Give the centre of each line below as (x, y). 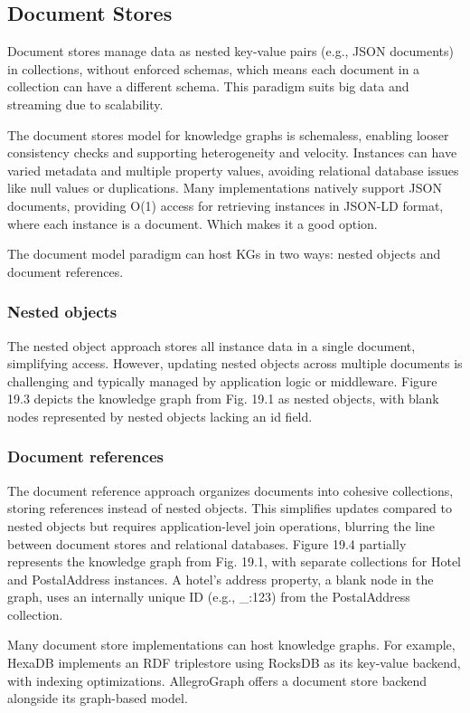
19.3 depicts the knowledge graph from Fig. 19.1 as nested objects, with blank (223, 399)
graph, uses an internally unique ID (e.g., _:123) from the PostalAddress (209, 597)
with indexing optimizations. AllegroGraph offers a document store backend (217, 680)
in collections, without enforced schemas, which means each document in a (214, 68)
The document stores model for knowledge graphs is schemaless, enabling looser (228, 134)
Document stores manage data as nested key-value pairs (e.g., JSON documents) (230, 51)
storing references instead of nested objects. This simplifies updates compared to (230, 508)
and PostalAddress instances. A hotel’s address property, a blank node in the (221, 579)
